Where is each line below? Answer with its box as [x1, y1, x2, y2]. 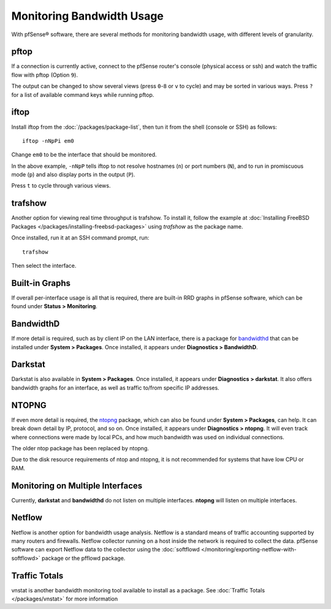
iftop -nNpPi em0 [22, 137, 74, 144]
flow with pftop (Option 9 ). [11, 71, 78, 78]
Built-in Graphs [11, 278, 70, 288]
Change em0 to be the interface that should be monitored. [11, 151, 157, 159]
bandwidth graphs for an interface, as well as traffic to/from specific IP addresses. [11, 384, 220, 391]
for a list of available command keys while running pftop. [11, 91, 154, 98]
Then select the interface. [11, 262, 77, 269]
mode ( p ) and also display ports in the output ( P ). [11, 171, 135, 178]
